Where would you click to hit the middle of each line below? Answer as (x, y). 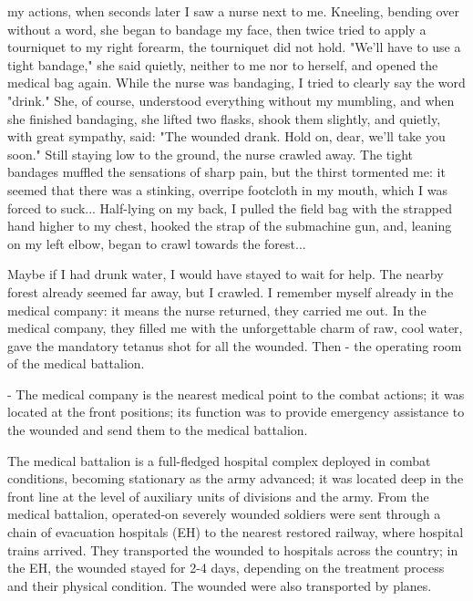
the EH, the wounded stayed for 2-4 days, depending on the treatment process (226, 568)
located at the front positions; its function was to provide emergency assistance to (236, 412)
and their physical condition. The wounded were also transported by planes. (220, 585)
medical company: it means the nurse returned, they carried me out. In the (217, 310)
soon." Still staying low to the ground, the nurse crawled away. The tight (211, 154)
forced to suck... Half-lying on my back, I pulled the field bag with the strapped (230, 207)
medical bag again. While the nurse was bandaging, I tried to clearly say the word (236, 83)
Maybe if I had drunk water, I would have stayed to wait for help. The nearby (226, 274)
